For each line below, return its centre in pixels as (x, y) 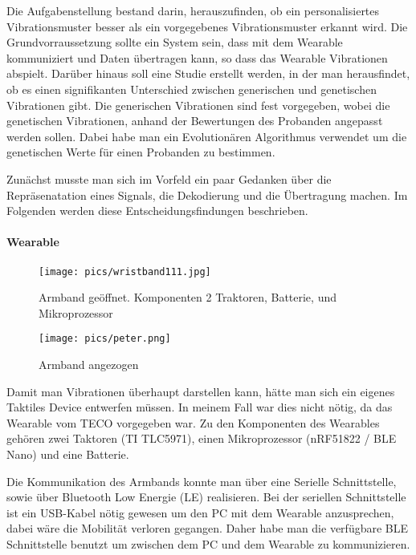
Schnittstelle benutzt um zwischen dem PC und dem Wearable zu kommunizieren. (208, 543)
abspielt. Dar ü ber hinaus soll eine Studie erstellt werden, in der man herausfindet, (208, 73)
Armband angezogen (89, 365)
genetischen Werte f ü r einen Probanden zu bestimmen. (141, 152)
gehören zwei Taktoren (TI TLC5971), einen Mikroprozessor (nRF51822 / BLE (202, 438)
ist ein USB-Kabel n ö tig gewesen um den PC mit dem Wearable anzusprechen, (200, 512)
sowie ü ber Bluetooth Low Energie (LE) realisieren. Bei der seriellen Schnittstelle (206, 497)
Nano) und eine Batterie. (68, 454)
